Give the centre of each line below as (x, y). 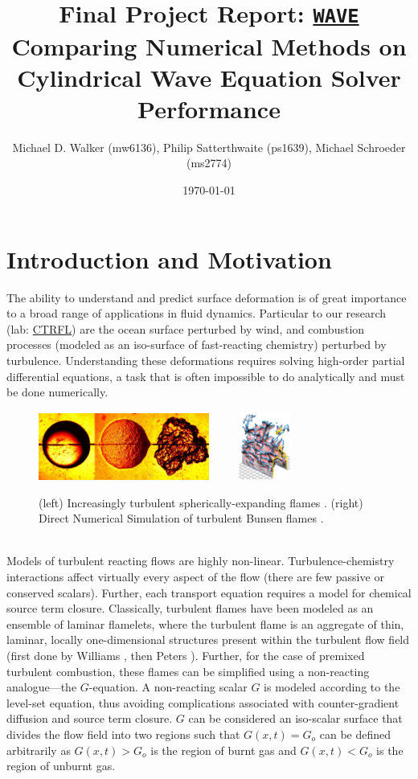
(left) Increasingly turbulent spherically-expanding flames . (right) (201, 502)
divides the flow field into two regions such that (123, 734)
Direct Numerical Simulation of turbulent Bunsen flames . (181, 518)
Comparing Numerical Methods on (209, 45)
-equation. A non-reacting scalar (168, 687)
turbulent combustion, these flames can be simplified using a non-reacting (188, 671)
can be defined (355, 734)
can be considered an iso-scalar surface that (295, 718)
